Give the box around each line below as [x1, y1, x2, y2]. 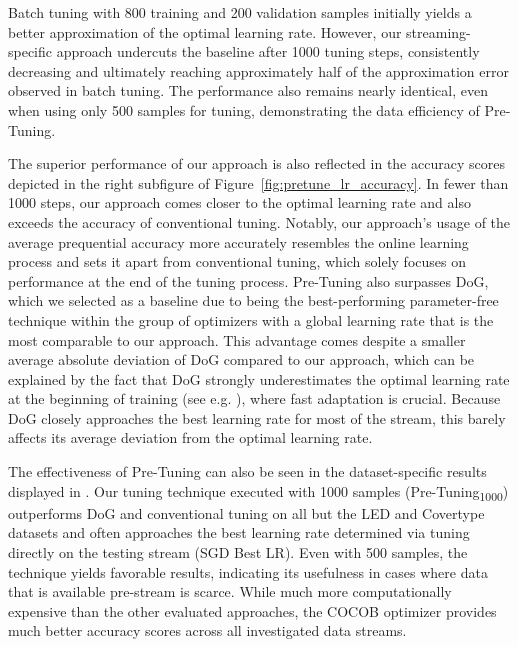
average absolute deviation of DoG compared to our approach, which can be [8, 349, 475, 370]
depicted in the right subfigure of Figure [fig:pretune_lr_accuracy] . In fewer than [8, 172, 509, 193]
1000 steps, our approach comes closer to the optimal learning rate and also [8, 192, 471, 213]
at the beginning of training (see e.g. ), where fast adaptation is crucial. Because [8, 388, 501, 409]
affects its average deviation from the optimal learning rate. [8, 427, 373, 448]
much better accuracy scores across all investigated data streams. [8, 620, 407, 641]
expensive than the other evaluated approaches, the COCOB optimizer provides [8, 600, 497, 621]
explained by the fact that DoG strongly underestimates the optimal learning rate [8, 368, 510, 389]
